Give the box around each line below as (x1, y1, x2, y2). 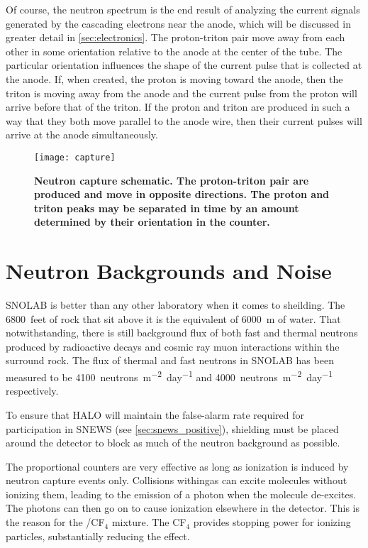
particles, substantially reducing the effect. (6, 528, 190, 543)
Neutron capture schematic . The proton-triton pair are (34, 172, 309, 187)
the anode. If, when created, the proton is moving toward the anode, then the (6, 71, 343, 86)
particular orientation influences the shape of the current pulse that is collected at (6, 57, 362, 72)
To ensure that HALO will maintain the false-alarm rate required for (6, 407, 304, 422)
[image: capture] (34, 152, 116, 163)
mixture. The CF (111, 515, 186, 530)
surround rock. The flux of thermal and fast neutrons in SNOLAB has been (6, 353, 334, 368)
